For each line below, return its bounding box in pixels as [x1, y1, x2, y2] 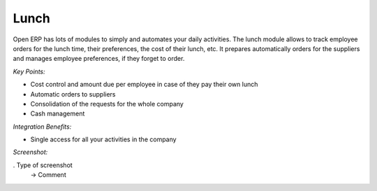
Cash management [30, 109, 85, 118]
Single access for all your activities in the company [30, 135, 177, 143]
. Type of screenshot [13, 161, 73, 169]
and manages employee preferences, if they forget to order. [13, 55, 185, 63]
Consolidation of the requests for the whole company [30, 99, 184, 108]
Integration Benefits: [13, 122, 72, 131]
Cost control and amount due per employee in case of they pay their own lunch [30, 80, 258, 89]
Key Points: [13, 67, 45, 76]
